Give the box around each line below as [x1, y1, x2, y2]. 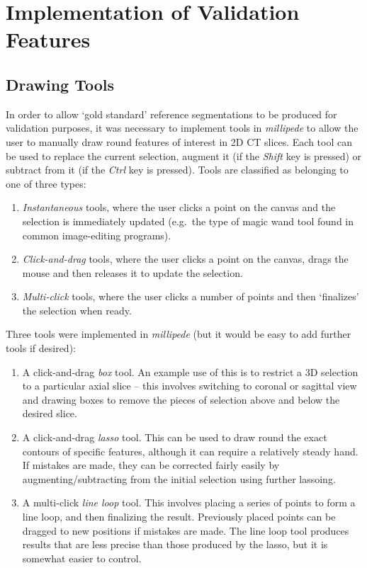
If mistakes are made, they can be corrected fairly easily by [22, 458, 280, 472]
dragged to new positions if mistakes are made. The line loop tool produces [22, 523, 349, 538]
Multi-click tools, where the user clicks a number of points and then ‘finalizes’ [22, 289, 359, 304]
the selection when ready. [22, 302, 132, 317]
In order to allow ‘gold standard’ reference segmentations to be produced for [6, 106, 337, 121]
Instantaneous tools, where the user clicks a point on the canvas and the [22, 200, 336, 215]
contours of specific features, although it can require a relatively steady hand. [22, 443, 358, 458]
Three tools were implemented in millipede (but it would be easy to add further [6, 326, 351, 341]
